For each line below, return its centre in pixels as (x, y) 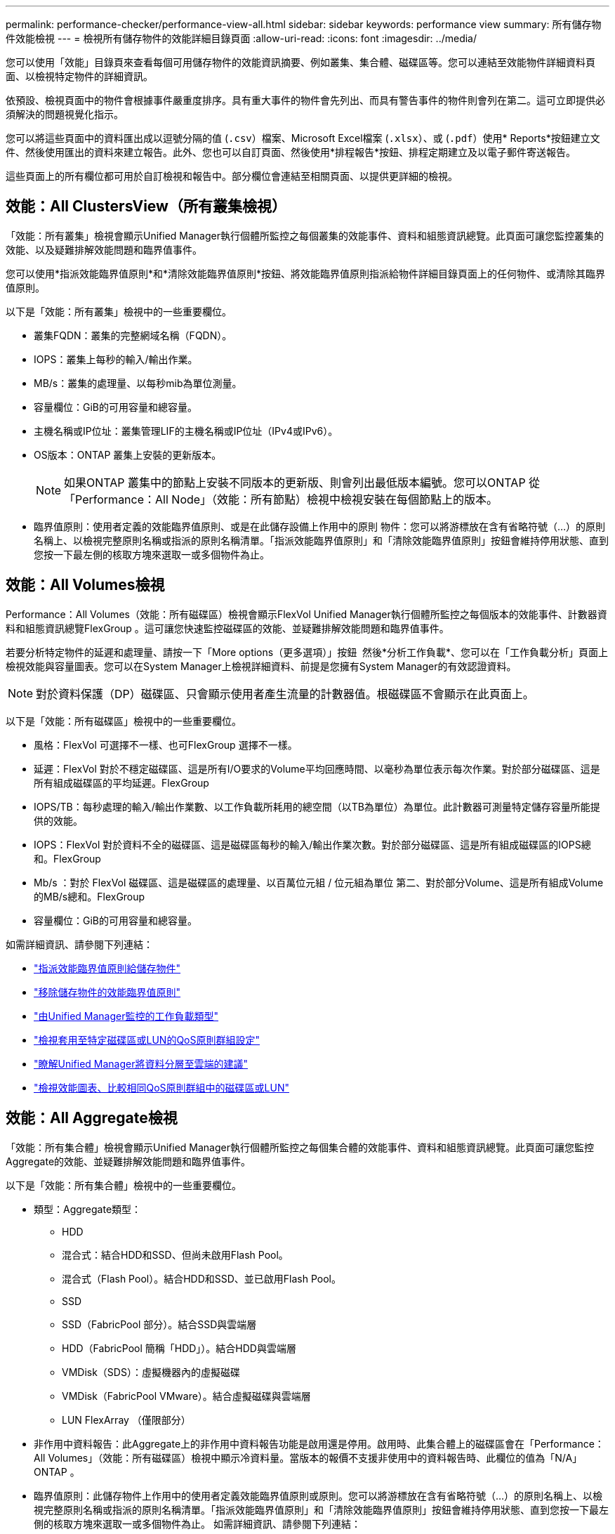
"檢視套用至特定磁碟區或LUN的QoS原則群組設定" (147, 1040)
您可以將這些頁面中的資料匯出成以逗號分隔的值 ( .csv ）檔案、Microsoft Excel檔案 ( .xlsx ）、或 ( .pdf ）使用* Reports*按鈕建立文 (303, 138)
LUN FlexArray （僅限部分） (126, 1420)
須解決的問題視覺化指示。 (65, 114)
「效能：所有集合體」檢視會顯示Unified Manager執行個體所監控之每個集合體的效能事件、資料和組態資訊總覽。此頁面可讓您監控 (300, 1147)
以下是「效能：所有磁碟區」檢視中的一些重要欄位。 (124, 721)
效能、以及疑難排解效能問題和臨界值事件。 (104, 249)
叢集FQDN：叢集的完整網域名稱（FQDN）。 (133, 335)
